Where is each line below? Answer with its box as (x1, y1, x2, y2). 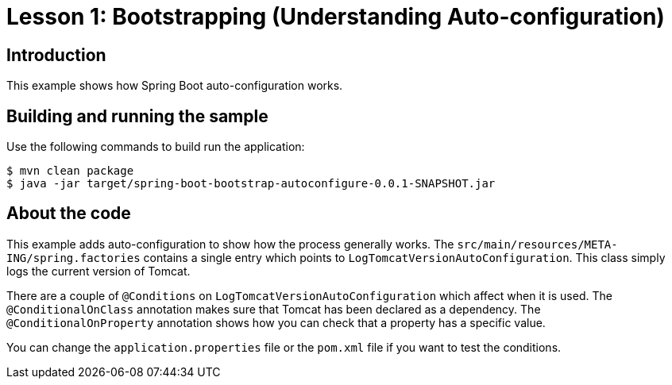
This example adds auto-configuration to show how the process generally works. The (6, 237, 454, 251)
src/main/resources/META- (457, 237, 618, 251)
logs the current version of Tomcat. (6, 264, 191, 278)
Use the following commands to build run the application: (6, 140, 305, 154)
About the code (6, 203, 131, 224)
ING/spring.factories (6, 251, 141, 264)
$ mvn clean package (6, 164, 134, 178)
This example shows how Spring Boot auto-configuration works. (6, 79, 343, 93)
